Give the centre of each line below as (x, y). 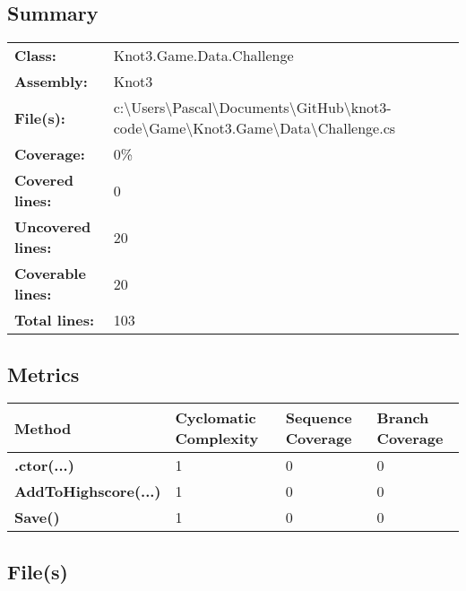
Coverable (50, 274)
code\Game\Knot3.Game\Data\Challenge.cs (255, 128)
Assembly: (51, 82)
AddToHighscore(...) (88, 491)
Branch (403, 418)
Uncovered (53, 227)
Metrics (43, 374)
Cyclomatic (216, 418)
